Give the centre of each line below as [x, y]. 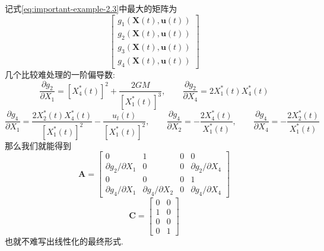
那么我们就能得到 [38, 145]
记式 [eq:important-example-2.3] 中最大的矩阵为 [91, 8]
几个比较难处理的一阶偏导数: [60, 74]
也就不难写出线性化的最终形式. [64, 241]
